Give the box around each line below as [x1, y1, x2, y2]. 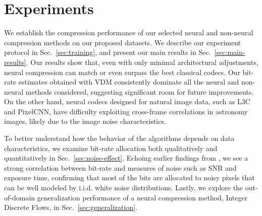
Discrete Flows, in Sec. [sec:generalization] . [4, 202, 137, 212]
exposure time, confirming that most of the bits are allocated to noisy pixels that [4, 172, 255, 183]
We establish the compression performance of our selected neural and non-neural [4, 27, 253, 38]
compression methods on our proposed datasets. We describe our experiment [4, 37, 241, 47]
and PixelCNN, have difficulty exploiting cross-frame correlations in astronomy [4, 106, 248, 116]
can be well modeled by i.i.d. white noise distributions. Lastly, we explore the [4, 182, 243, 193]
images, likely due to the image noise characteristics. [4, 116, 166, 126]
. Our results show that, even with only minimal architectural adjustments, [26, 56, 258, 67]
